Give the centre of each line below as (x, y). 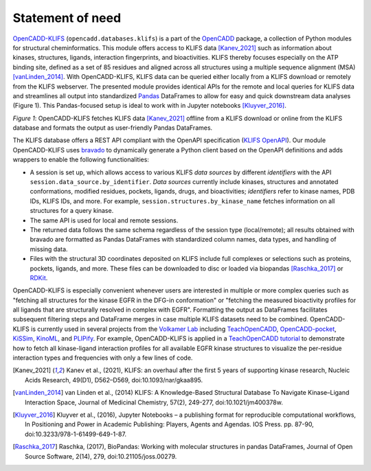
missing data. (49, 249)
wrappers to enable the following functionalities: (81, 160)
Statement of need (67, 18)
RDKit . (39, 277)
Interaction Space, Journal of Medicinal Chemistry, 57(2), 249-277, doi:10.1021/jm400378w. (154, 402)
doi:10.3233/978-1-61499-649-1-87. (76, 434)
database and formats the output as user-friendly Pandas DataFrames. (113, 128)
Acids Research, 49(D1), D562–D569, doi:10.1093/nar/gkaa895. (114, 380)
